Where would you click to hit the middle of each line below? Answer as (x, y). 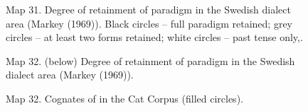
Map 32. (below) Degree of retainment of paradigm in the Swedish (150, 60)
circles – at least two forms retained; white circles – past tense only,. (154, 37)
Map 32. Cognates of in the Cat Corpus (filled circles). (124, 98)
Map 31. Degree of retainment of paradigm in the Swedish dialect (148, 9)
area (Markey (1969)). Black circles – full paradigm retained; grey (149, 23)
